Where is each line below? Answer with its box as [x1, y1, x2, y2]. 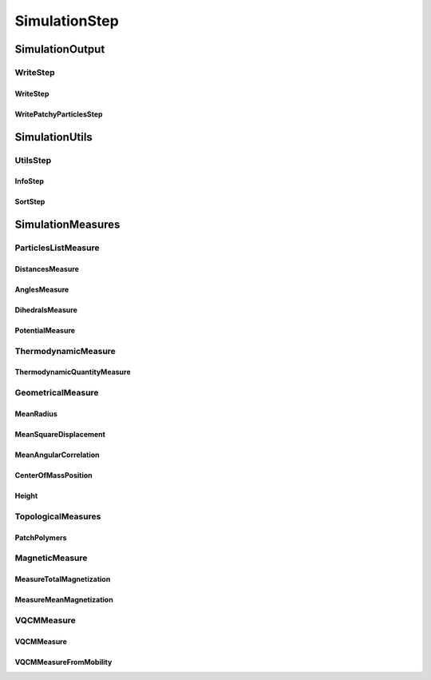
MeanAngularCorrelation [14, 450, 100, 459]
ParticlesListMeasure [14, 242, 100, 253]
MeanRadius [14, 409, 57, 419]
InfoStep [14, 177, 44, 186]
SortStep [14, 197, 45, 207]
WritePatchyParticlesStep [14, 109, 103, 119]
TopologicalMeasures [14, 511, 101, 522]
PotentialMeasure [14, 325, 76, 335]
